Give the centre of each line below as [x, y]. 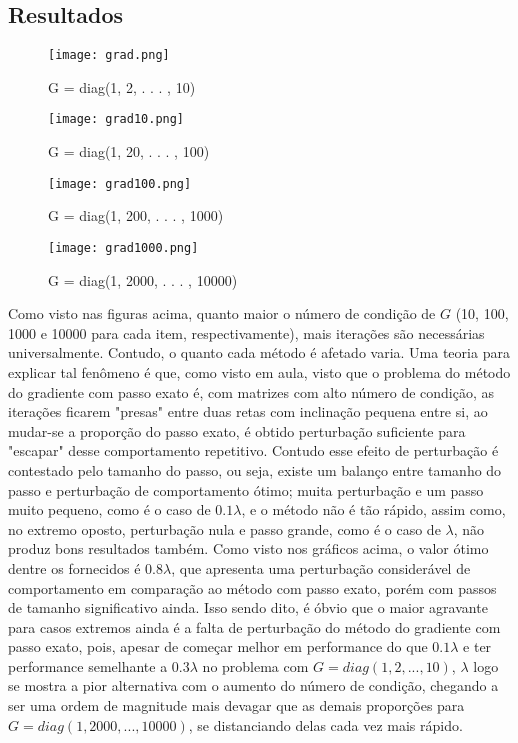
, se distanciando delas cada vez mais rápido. [325, 724]
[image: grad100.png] [120, 183]
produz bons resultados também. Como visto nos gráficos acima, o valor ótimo [248, 548]
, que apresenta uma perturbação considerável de [321, 567]
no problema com [255, 665]
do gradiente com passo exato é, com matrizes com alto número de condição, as [251, 391]
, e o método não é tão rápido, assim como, [373, 509]
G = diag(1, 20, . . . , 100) [129, 151]
